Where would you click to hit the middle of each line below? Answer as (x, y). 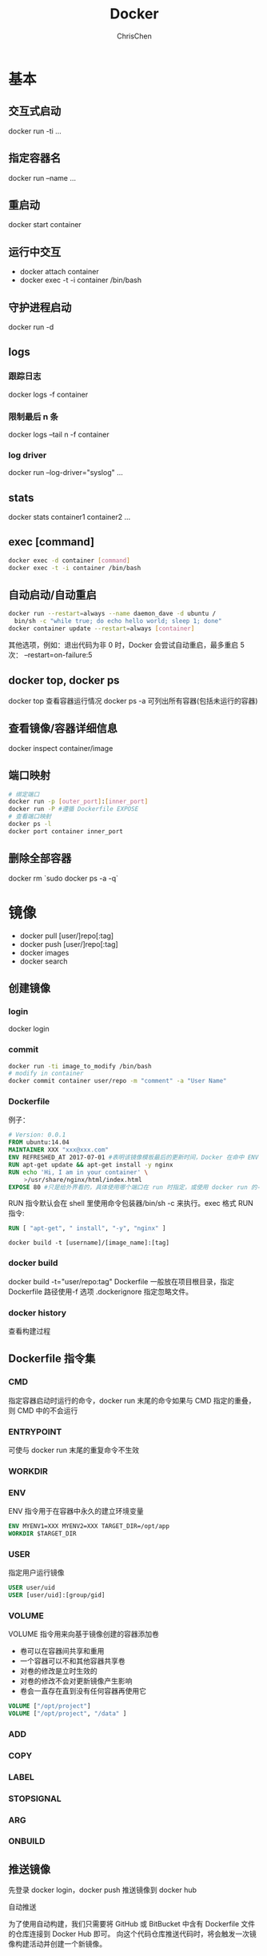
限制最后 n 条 (33, 417)
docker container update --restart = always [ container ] (102, 629)
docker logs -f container (48, 394)
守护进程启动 (40, 307)
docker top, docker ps (64, 681)
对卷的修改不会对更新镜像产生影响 (76, 1681)
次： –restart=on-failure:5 (50, 655)
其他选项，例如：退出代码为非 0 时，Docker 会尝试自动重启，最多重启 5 (127, 645)
